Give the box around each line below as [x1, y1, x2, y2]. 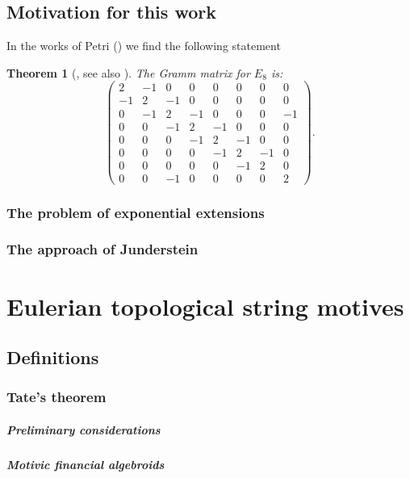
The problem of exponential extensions [6, 202, 265, 222]
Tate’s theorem [6, 387, 107, 407]
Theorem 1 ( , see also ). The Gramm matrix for [6, 64, 250, 81]
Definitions [6, 345, 99, 370]
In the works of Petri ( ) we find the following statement [6, 37, 281, 54]
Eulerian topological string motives [6, 289, 404, 322]
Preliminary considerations [6, 421, 161, 438]
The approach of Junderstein [6, 239, 199, 259]
